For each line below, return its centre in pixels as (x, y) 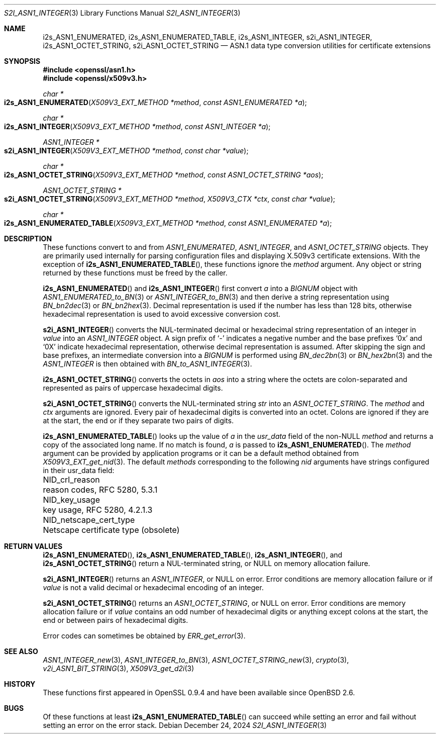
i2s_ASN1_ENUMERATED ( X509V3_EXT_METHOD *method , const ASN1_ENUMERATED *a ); (156, 102)
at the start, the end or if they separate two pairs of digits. (138, 421)
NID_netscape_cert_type (89, 520)
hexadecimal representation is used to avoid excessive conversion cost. (162, 314)
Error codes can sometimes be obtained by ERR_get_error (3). (144, 636)
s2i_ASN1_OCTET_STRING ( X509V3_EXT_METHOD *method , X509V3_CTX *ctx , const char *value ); (170, 199)
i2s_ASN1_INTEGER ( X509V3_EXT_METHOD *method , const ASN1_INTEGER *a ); (137, 126)
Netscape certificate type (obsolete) (111, 530)
